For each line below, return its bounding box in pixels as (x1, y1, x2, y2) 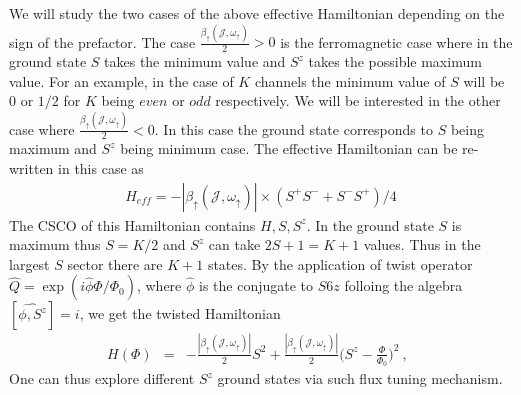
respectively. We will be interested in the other (215, 90, 501, 111)
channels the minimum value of (254, 70, 446, 91)
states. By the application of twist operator (207, 253, 473, 274)
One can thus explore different (9, 368, 195, 389)
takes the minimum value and (104, 51, 286, 72)
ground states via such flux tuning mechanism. (217, 368, 503, 389)
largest (9, 253, 50, 274)
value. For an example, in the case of (9, 70, 234, 91)
